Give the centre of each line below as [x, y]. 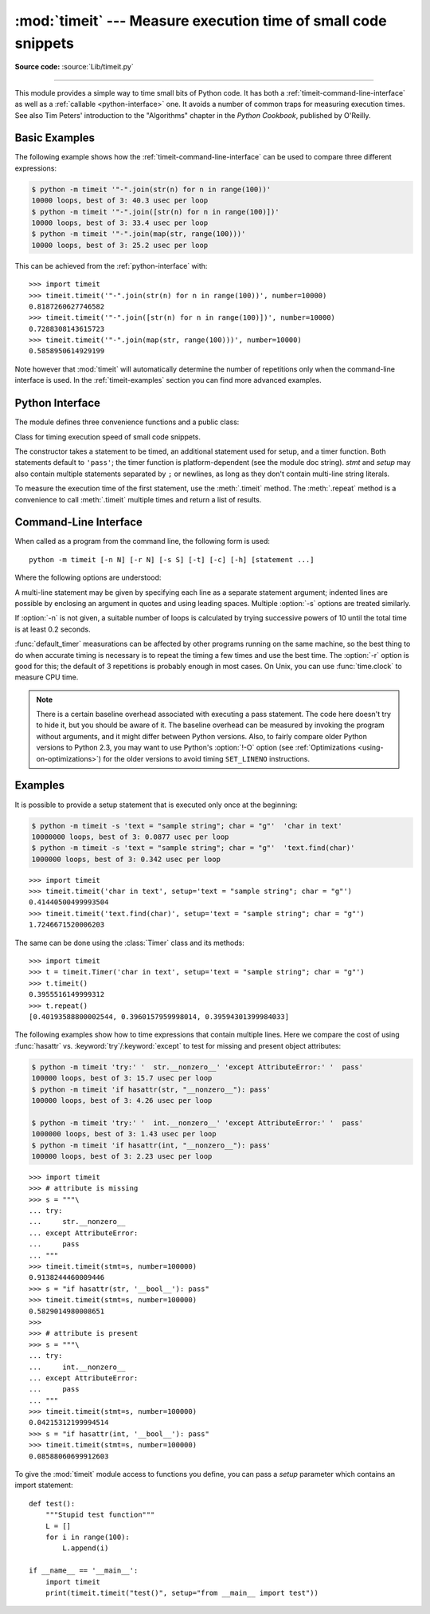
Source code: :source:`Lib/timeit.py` [74, 67]
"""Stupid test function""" [100, 1515]
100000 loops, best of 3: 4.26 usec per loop [122, 1100]
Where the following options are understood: [88, 577]
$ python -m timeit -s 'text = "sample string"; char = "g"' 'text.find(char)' [193, 848]
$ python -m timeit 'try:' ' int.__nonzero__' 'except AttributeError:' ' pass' [197, 1123]
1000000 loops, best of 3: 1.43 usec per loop [124, 1134]
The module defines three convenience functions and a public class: [127, 422]
